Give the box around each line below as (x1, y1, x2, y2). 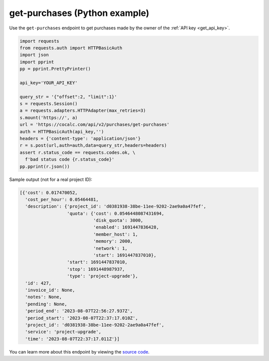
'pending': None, (25, 301, 67, 307)
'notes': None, (25, 294, 62, 300)
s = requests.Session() (19, 101, 78, 107)
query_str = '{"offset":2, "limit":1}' (19, 94, 117, 100)
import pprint (19, 59, 54, 65)
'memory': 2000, (93, 239, 133, 244)
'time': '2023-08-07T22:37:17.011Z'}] (25, 336, 120, 342)
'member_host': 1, (93, 232, 138, 237)
